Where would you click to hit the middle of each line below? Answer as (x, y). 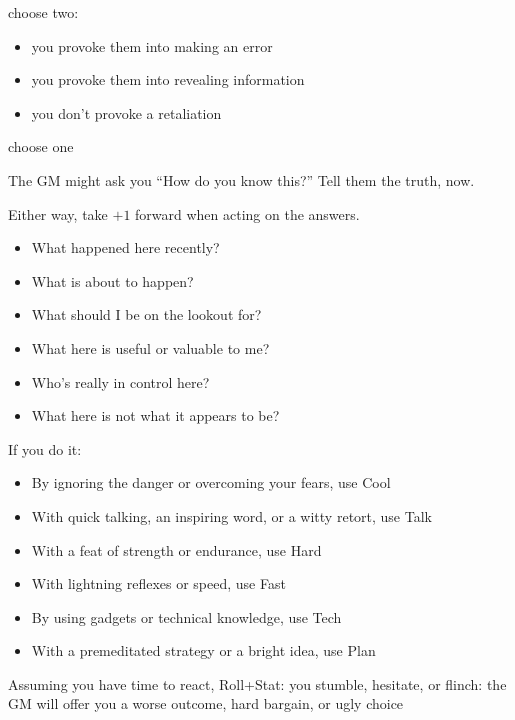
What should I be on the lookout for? (146, 314)
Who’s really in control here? (120, 381)
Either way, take (58, 213)
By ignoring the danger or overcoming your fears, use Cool (211, 482)
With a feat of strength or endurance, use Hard (176, 549)
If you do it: (45, 448)
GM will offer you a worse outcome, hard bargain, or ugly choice (206, 703)
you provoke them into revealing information (168, 79)
